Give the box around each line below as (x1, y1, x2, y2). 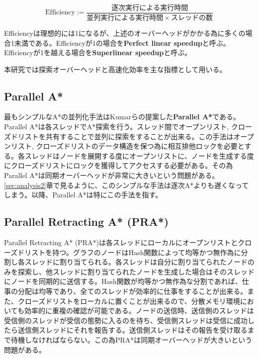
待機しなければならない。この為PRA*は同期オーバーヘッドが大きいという (10, 334, 253, 345)
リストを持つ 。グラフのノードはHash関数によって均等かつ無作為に (24, 247, 241, 257)
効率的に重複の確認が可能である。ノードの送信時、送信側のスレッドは (24, 305, 254, 316)
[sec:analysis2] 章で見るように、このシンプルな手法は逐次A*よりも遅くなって (4, 179, 249, 190)
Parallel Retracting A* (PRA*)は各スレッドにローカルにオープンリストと (4, 237, 238, 248)
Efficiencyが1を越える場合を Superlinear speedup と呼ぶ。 (4, 47, 192, 58)
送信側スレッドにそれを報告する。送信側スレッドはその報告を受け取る (17, 325, 248, 335)
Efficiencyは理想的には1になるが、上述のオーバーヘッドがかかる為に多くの (4, 27, 246, 38)
